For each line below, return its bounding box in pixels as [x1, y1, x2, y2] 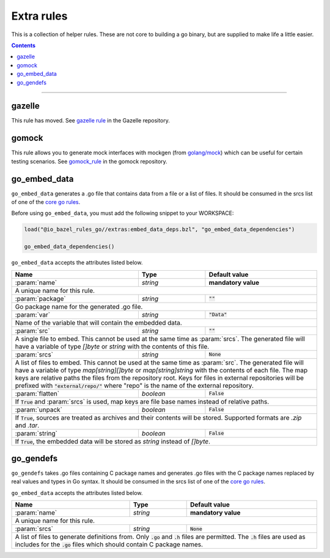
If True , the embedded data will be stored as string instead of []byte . [15, 437, 211, 445]
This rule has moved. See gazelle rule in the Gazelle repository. [11, 117, 170, 124]
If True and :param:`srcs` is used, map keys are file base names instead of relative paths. [15, 397, 269, 405]
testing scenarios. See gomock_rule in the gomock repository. [11, 157, 167, 165]
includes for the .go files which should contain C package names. [15, 540, 204, 549]
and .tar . [15, 421, 40, 429]
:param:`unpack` [15, 405, 63, 413]
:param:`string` [15, 429, 58, 437]
